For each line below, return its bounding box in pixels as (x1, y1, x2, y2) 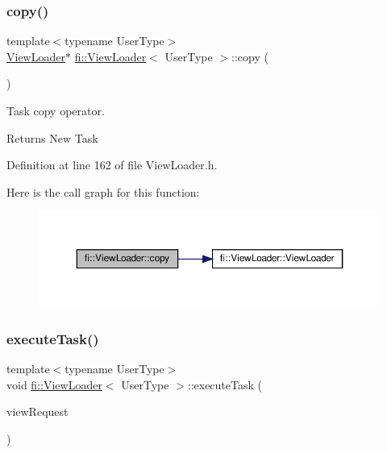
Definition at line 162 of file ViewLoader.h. (6, 156, 218, 173)
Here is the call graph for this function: (6, 183, 200, 200)
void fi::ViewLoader (6, 376, 102, 393)
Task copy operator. (6, 102, 105, 118)
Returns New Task (6, 129, 98, 146)
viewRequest (6, 403, 69, 420)
